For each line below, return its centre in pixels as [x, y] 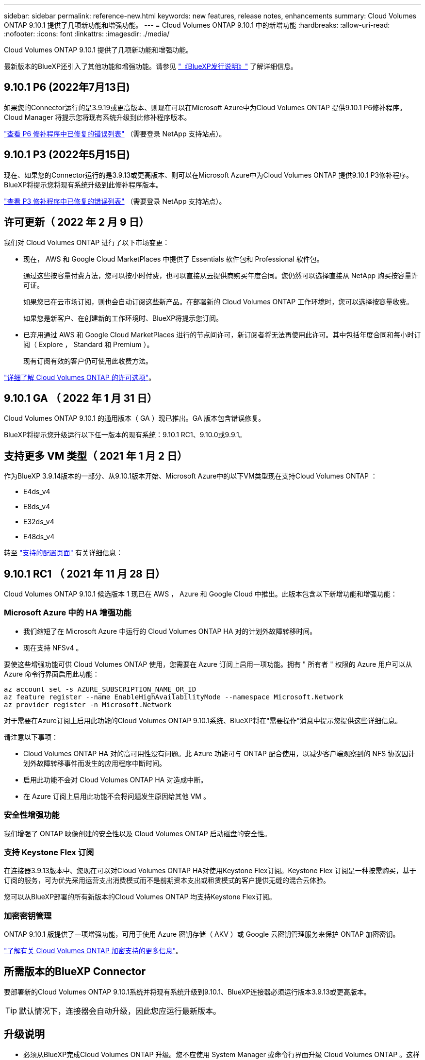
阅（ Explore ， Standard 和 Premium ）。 [89, 344]
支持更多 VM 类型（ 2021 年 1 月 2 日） [96, 456]
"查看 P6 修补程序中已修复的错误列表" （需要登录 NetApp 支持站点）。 [115, 133]
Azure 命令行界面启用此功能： [52, 674]
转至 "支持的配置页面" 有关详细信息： [63, 553]
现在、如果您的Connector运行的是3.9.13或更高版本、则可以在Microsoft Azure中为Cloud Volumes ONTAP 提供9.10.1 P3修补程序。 [209, 175]
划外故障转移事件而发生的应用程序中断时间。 [95, 763]
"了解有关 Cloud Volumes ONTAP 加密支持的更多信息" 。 [93, 951]
